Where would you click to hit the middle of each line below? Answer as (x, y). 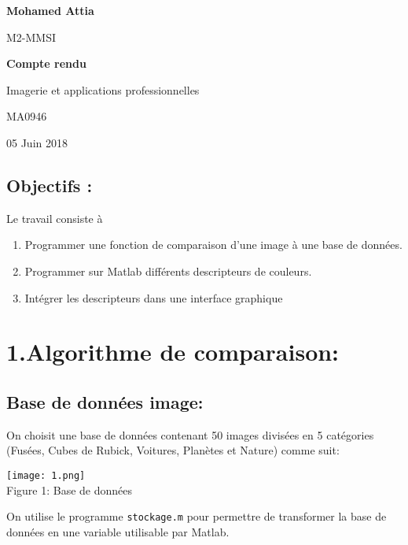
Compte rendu (46, 63)
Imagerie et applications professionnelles (103, 89)
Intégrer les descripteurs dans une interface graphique (154, 297)
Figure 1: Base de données (70, 489)
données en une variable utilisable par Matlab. (118, 531)
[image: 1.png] (46, 475)
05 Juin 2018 (37, 142)
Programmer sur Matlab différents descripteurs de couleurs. (168, 271)
